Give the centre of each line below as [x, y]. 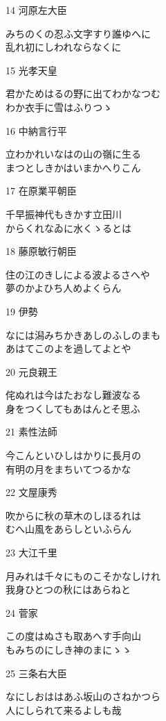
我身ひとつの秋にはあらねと [68, 589]
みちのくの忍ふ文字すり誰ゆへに [78, 33]
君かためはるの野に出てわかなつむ [83, 93]
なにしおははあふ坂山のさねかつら [83, 696]
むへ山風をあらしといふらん [68, 529]
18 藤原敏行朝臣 [41, 251]
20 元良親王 [31, 371]
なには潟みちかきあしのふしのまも [83, 334]
